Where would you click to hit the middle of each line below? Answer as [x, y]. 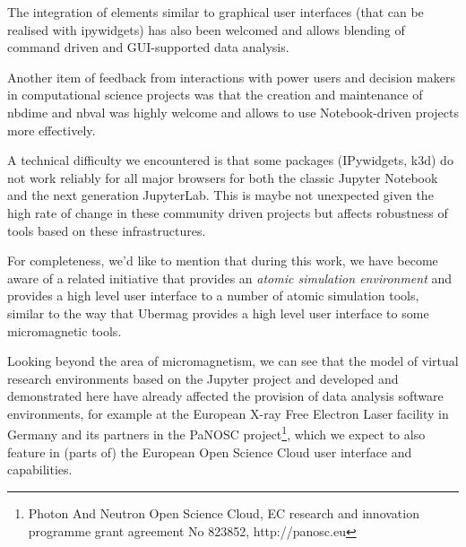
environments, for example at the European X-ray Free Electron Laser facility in [228, 413]
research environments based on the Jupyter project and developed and [203, 378]
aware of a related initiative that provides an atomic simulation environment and [230, 278]
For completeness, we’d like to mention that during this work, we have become [223, 260]
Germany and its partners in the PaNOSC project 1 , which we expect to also [216, 433]
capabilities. [40, 469]
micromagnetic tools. [65, 330]
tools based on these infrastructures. [107, 230]
